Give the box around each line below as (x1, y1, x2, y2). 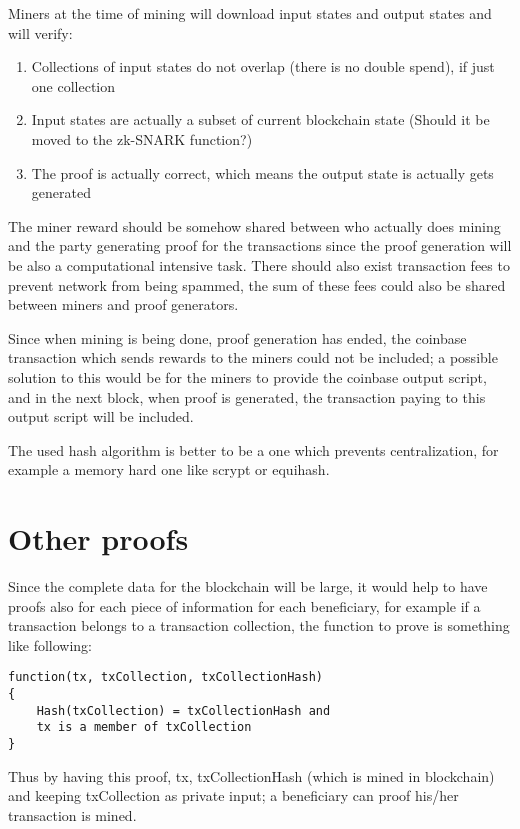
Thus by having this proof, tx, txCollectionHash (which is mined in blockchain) (8, 765, 495, 786)
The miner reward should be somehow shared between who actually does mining (8, 215, 501, 236)
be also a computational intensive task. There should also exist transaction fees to (8, 254, 510, 275)
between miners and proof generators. (8, 294, 239, 315)
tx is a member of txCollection (36, 720, 252, 735)
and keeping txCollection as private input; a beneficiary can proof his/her (8, 785, 459, 806)
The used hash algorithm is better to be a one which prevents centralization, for (8, 439, 499, 460)
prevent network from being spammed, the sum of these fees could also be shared (8, 274, 506, 295)
